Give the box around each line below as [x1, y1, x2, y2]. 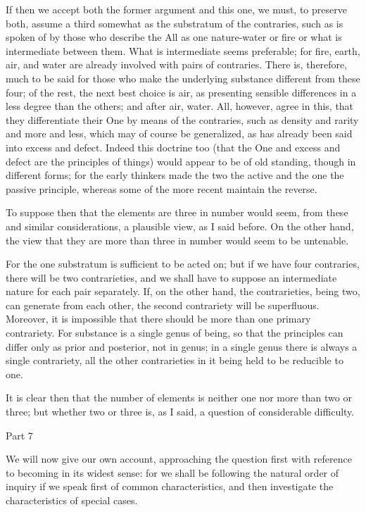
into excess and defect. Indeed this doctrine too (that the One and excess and [6, 139, 341, 154]
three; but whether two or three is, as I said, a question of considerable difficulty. [6, 404, 355, 419]
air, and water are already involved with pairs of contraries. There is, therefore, [6, 57, 348, 72]
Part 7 [6, 427, 33, 442]
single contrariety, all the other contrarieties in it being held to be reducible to [6, 353, 343, 368]
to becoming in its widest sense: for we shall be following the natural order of [6, 465, 339, 480]
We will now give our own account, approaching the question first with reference [6, 451, 352, 466]
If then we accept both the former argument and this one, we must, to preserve [6, 2, 347, 16]
